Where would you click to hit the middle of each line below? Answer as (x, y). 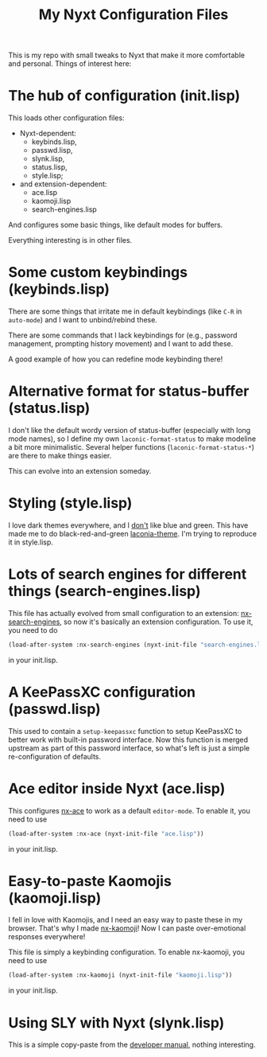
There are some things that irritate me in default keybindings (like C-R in (125, 311)
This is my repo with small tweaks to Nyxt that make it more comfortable (126, 55)
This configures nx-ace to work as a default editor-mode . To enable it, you (129, 810)
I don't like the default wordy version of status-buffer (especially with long (130, 430)
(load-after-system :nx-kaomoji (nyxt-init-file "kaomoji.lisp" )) (120, 975)
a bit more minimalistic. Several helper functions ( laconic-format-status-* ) (132, 447)
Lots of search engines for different (128, 574)
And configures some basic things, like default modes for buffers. (116, 225)
